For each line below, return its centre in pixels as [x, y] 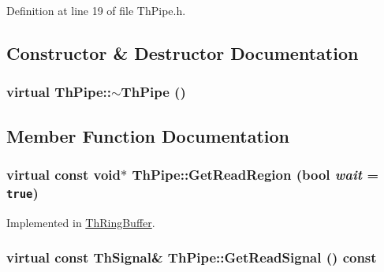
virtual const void [64, 174]
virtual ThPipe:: [59, 92]
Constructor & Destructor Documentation [183, 52]
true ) [22, 192]
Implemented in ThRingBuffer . [81, 222]
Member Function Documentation [148, 135]
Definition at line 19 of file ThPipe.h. [96, 10]
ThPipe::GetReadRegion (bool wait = [255, 174]
